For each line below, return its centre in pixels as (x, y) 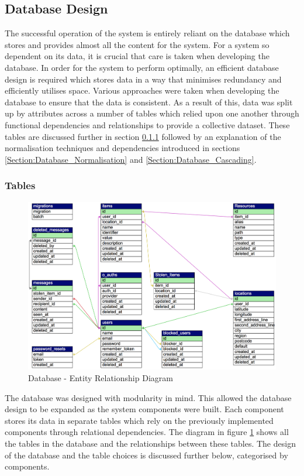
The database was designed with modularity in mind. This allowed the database (148, 397)
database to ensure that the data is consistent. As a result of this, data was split (149, 102)
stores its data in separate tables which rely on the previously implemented (139, 420)
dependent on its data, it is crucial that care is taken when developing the (137, 56)
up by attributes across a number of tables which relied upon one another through (152, 113)
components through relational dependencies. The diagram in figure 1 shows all (147, 432)
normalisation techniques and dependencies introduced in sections (122, 148)
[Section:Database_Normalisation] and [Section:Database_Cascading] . (131, 159)
